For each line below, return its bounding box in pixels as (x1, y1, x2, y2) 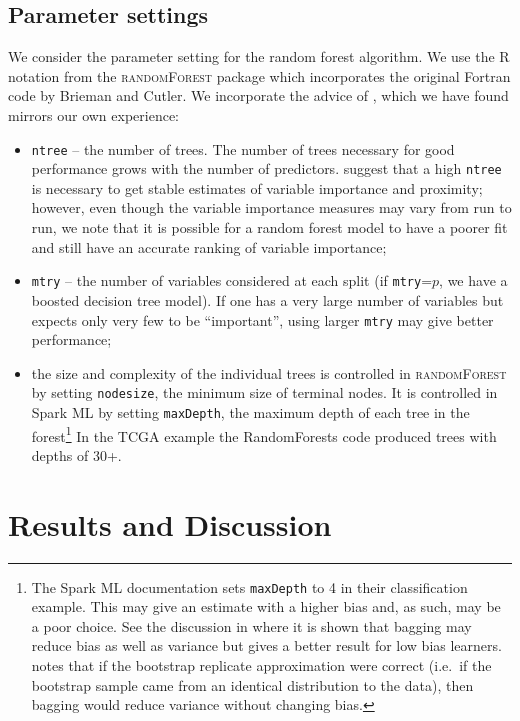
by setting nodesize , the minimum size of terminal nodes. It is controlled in (31, 382, 498, 403)
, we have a (439, 270, 508, 291)
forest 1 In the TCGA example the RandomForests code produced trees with (31, 422, 497, 446)
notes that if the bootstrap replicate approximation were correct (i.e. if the (31, 655, 492, 676)
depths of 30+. (31, 444, 122, 465)
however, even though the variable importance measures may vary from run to (31, 197, 512, 218)
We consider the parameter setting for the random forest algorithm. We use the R (8, 46, 510, 67)
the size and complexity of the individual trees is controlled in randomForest (31, 362, 507, 383)
